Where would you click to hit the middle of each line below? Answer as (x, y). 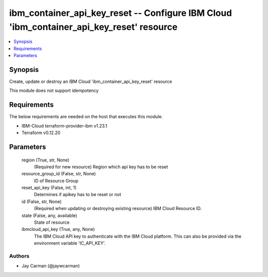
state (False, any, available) (49, 215)
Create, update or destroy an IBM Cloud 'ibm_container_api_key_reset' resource (91, 81)
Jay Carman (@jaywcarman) (51, 266)
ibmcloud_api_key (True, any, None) (58, 229)
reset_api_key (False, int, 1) (49, 188)
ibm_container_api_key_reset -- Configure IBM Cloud (121, 13)
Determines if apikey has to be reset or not (78, 195)
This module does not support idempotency (54, 91)
